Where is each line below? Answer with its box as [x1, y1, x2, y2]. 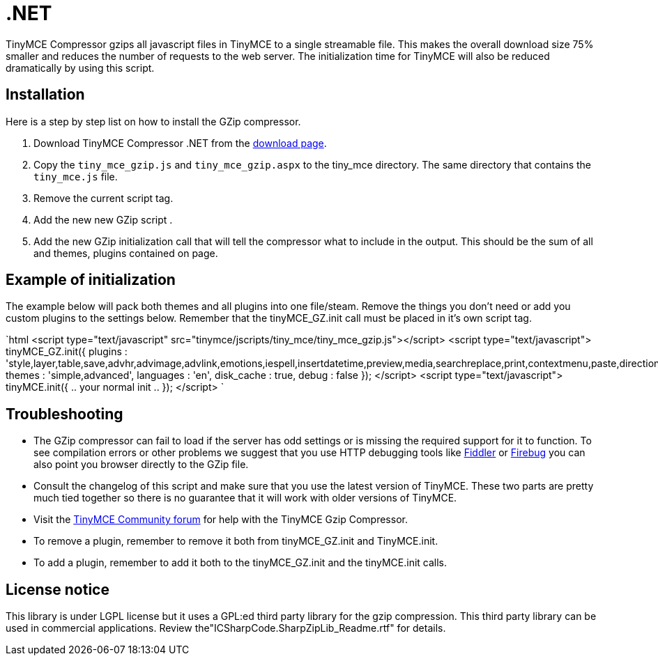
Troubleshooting [6, 405, 123, 423]
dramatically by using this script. [6, 61, 155, 74]
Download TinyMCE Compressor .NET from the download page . [33, 137, 327, 149]
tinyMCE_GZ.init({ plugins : [6, 345, 128, 358]
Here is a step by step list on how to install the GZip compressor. [6, 115, 301, 127]
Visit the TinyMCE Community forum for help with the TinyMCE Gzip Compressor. [33, 513, 408, 526]
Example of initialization [6, 271, 176, 289]
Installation [6, 86, 85, 104]
